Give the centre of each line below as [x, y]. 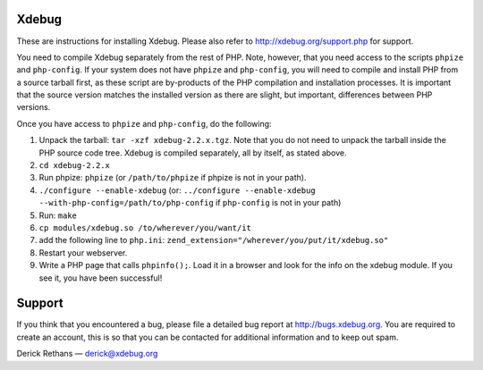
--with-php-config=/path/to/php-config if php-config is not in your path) [190, 203]
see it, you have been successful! [101, 278]
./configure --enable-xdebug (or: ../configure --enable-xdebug [178, 190]
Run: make [58, 215]
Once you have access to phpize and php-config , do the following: [144, 123]
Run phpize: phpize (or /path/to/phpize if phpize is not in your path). [173, 178]
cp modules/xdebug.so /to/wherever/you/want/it [145, 227]
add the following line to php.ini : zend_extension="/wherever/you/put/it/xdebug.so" [214, 240]
